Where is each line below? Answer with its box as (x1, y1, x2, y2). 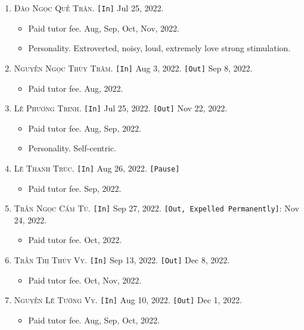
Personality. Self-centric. (28, 142, 116, 154)
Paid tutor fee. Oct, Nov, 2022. (28, 273, 142, 286)
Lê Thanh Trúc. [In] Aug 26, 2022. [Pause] (14, 161, 180, 174)
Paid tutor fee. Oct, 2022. (28, 234, 122, 246)
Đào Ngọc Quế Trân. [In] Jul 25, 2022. (14, 2, 164, 14)
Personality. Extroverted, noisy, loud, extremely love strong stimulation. (28, 42, 291, 54)
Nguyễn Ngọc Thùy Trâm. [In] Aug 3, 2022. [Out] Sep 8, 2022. (14, 61, 253, 74)
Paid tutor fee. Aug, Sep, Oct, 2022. (28, 313, 160, 326)
